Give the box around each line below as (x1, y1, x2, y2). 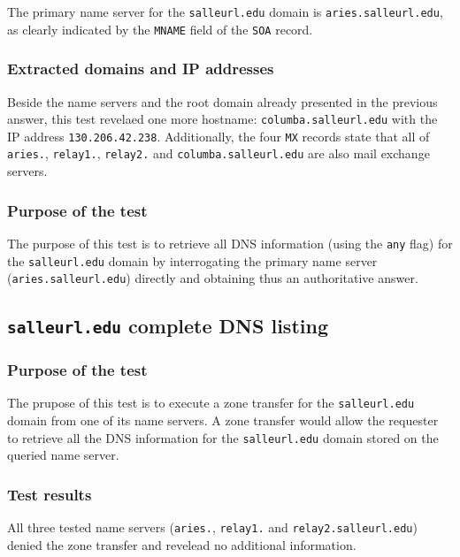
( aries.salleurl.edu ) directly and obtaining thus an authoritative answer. (7, 269, 418, 287)
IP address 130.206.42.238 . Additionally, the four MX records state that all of (7, 126, 430, 145)
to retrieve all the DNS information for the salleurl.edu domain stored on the (7, 428, 439, 446)
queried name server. (7, 446, 119, 464)
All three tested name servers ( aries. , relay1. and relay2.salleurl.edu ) (7, 518, 418, 537)
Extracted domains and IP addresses (7, 57, 274, 80)
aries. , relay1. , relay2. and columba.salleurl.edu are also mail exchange (7, 144, 430, 163)
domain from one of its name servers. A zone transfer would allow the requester (7, 411, 439, 430)
